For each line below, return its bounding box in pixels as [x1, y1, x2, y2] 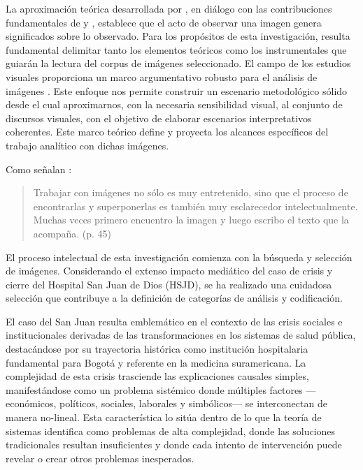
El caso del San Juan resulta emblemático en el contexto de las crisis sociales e [6, 314, 343, 328]
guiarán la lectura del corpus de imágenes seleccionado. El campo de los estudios [6, 56, 351, 71]
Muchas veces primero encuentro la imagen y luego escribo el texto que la [33, 212, 349, 227]
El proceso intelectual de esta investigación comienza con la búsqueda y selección [6, 249, 353, 264]
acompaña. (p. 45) [33, 226, 112, 240]
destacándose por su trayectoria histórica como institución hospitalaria [6, 342, 308, 356]
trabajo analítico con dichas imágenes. [6, 138, 169, 152]
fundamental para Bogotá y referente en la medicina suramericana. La [6, 355, 306, 369]
